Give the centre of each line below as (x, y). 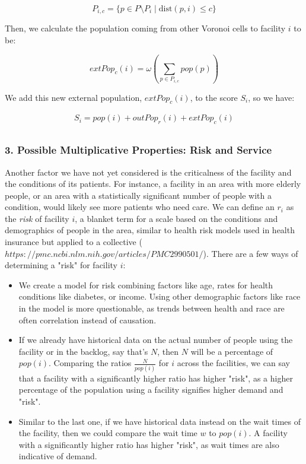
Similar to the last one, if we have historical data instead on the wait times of (160, 421)
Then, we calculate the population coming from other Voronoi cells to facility (145, 28)
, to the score (214, 97)
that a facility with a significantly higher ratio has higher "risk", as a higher (156, 378)
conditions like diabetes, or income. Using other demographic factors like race (160, 296)
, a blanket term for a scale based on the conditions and (176, 218)
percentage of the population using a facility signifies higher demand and (151, 390)
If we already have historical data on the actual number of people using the (156, 340)
